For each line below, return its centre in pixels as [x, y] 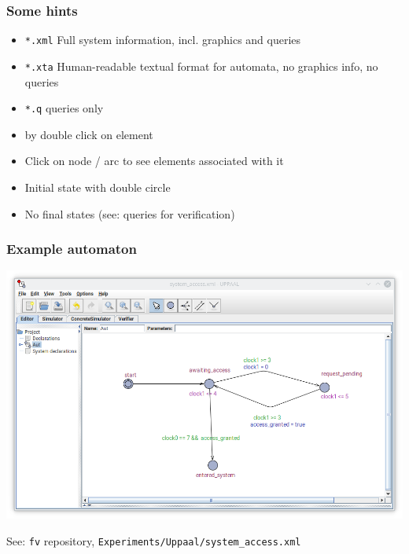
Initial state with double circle [98, 187]
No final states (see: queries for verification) [130, 213]
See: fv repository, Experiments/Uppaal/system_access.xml [154, 540]
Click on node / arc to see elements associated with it [154, 161]
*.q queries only [64, 108]
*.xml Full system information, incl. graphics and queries [163, 40]
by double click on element [89, 134]
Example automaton [72, 249]
